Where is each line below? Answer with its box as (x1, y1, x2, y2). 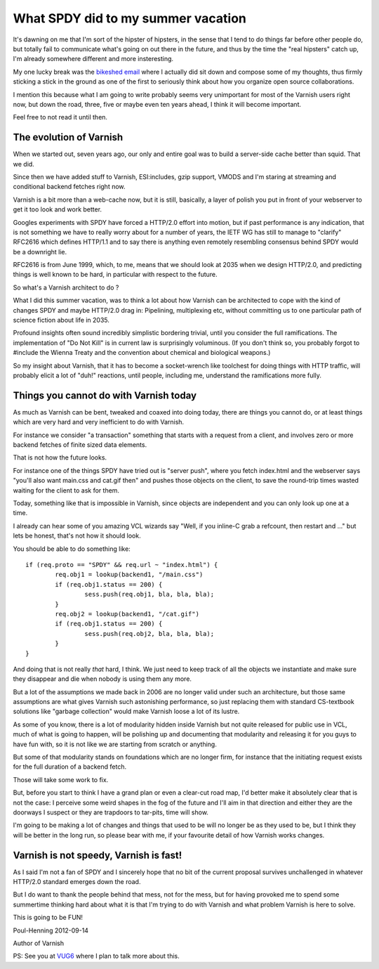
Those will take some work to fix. (13, 775, 109, 783)
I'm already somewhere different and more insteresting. (13, 55, 174, 63)
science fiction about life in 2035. (13, 316, 110, 325)
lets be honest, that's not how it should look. (13, 531, 141, 540)
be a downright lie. (13, 247, 67, 256)
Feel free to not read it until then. (13, 113, 108, 122)
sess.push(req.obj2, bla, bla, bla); (84, 630, 214, 637)
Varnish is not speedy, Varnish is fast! (13, 849, 182, 861)
